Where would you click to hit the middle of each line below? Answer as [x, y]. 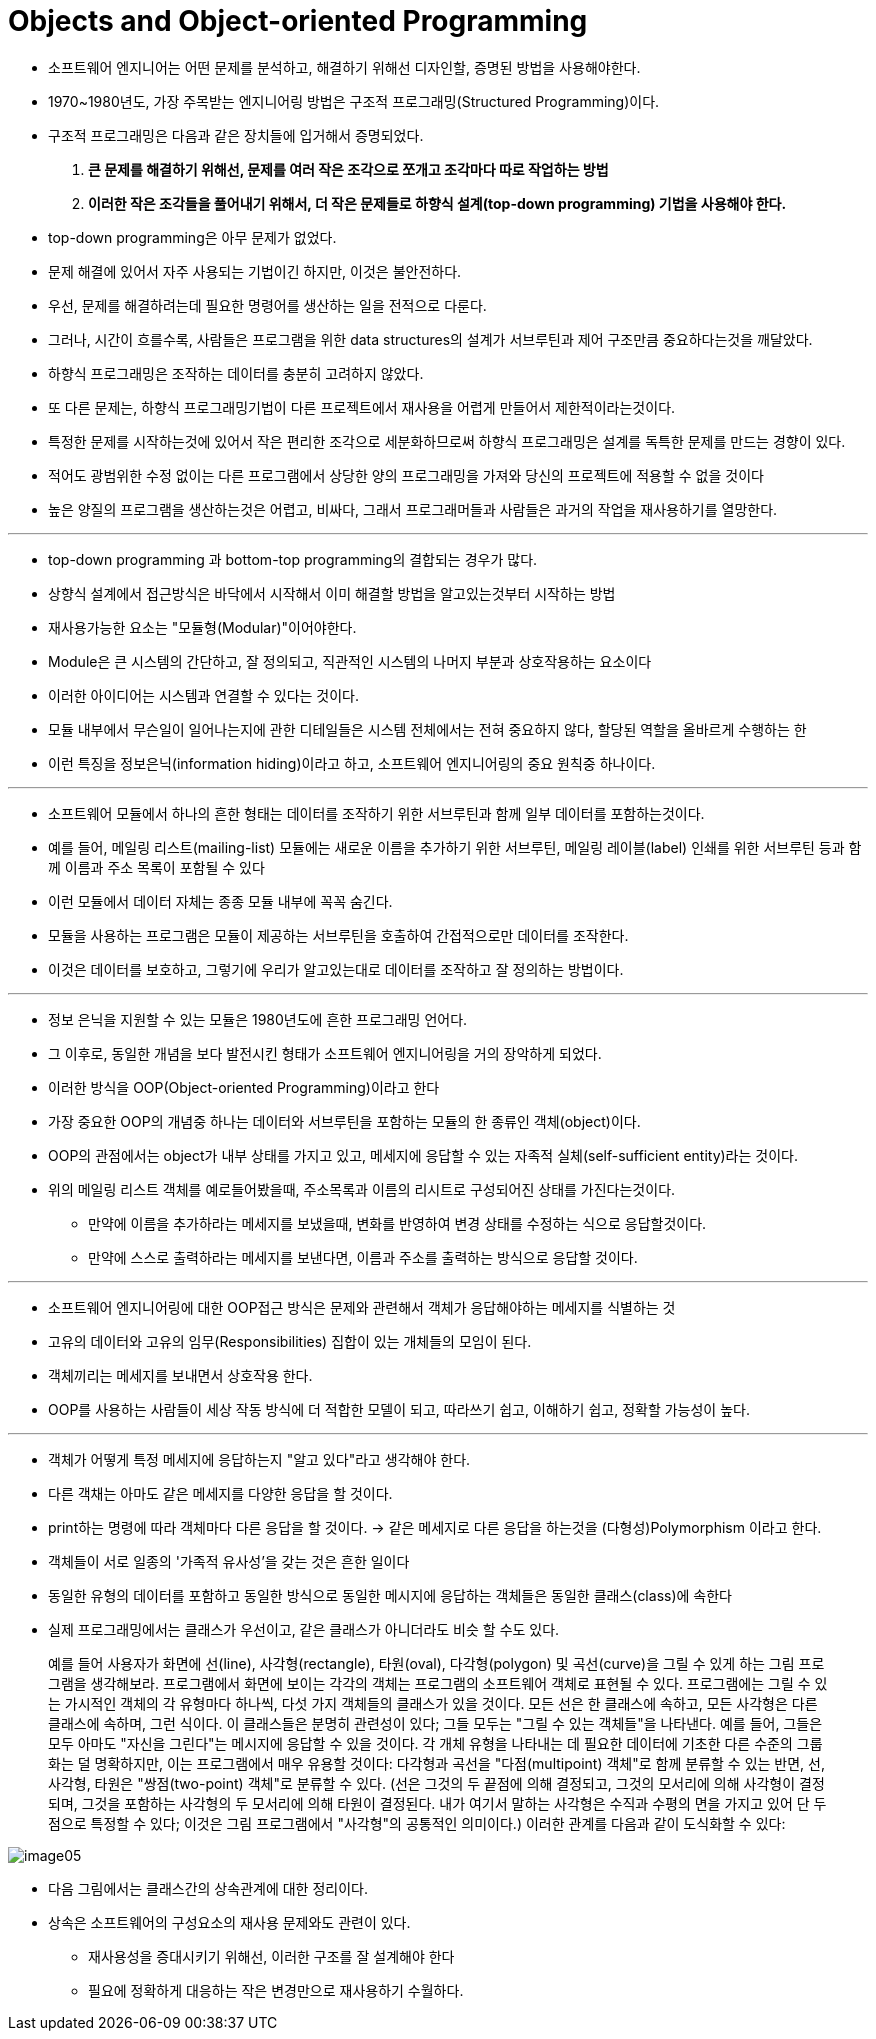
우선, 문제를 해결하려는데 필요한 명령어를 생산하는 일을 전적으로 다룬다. [267, 305]
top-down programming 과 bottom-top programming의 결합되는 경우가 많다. [293, 559]
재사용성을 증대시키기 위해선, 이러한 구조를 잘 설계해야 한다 [271, 1956]
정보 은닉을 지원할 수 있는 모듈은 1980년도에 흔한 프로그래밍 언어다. [258, 1019]
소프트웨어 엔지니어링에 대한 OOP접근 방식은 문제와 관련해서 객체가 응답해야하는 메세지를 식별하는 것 [362, 1307]
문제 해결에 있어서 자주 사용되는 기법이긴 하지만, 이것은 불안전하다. [255, 271]
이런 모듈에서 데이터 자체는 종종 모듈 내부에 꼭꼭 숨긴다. [220, 901]
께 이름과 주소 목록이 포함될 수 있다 [156, 867]
